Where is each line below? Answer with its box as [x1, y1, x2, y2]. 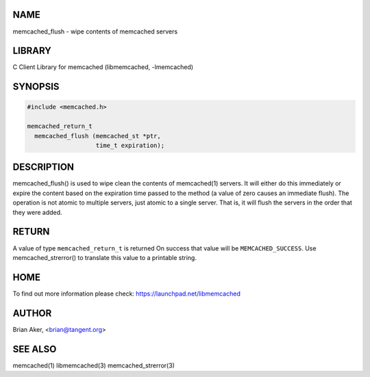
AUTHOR [12, 307, 52, 319]
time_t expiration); [95, 141, 164, 149]
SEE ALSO [12, 343, 57, 355]
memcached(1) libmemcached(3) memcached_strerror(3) [12, 361, 175, 369]
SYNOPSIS [12, 81, 60, 92]
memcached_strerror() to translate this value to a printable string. [12, 253, 197, 261]
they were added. [12, 208, 62, 216]
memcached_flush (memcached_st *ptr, [34, 132, 161, 140]
